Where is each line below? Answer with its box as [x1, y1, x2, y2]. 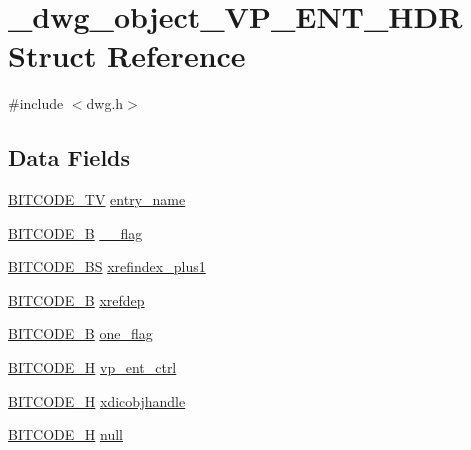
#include [8, 93, 64, 114]
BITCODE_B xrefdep [8, 289, 145, 310]
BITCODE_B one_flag [8, 323, 153, 344]
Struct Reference [8, 35, 246, 76]
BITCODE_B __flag [8, 222, 143, 243]
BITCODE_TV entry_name [8, 189, 186, 210]
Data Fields [8, 142, 131, 173]
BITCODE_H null [8, 424, 123, 445]
